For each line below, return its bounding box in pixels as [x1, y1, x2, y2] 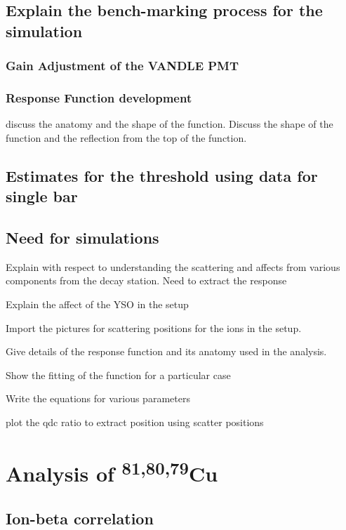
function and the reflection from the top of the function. [6, 130, 247, 145]
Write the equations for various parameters [6, 391, 190, 406]
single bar [6, 185, 78, 207]
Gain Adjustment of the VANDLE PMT [6, 57, 239, 74]
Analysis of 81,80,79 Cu [6, 456, 218, 488]
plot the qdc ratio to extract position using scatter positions [6, 414, 264, 429]
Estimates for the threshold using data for [6, 164, 318, 186]
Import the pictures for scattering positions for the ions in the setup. [6, 320, 302, 335]
